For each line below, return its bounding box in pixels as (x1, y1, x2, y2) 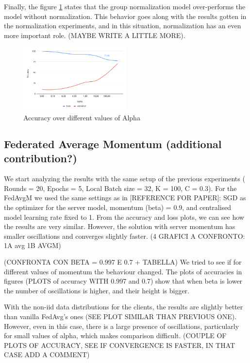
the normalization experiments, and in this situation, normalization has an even (4, 20, 241, 31)
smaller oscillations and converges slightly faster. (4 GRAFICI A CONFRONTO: (4, 230, 245, 241)
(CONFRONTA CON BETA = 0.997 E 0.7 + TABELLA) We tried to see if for (4, 256, 242, 267)
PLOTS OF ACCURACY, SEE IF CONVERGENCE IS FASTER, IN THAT (4, 340, 235, 350)
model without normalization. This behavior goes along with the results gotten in (4, 11, 247, 21)
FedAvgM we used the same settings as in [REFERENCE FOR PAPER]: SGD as (4, 192, 246, 203)
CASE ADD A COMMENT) (4, 349, 90, 360)
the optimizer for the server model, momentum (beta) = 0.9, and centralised (4, 202, 232, 212)
